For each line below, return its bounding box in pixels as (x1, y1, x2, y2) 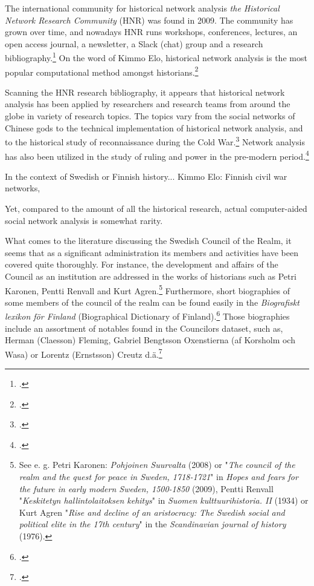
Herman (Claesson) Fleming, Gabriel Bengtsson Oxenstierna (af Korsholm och (5, 334, 295, 346)
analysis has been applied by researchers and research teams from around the (5, 97, 290, 110)
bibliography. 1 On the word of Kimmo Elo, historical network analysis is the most (5, 50, 307, 64)
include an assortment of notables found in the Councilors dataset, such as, (5, 321, 283, 334)
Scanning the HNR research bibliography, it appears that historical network (5, 85, 285, 98)
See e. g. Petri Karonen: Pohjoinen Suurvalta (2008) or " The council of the (19, 458, 295, 471)
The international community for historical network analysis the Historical (5, 2, 280, 14)
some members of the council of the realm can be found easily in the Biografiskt (5, 295, 300, 308)
